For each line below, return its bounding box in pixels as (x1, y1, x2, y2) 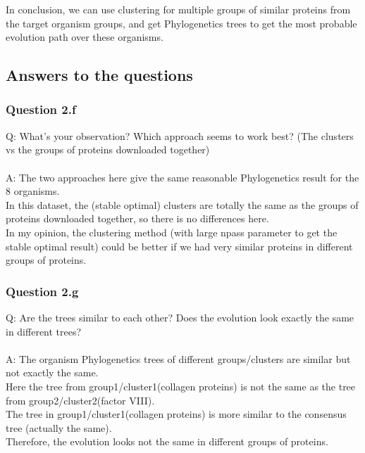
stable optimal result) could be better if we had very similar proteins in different (6, 238, 353, 253)
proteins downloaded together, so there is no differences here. (6, 211, 269, 226)
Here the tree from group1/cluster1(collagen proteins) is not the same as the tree (6, 378, 356, 393)
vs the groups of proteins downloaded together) (6, 142, 210, 157)
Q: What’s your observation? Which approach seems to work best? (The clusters (6, 128, 354, 143)
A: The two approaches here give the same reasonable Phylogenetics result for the (6, 170, 359, 184)
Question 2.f (6, 101, 76, 118)
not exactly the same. (6, 365, 99, 380)
